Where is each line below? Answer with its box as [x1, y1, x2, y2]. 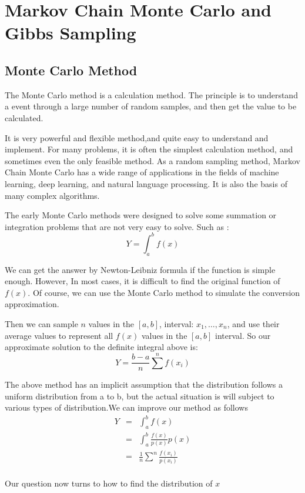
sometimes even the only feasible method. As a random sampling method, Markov [5, 154, 300, 166]
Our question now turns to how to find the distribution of [5, 477, 213, 489]
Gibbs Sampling [5, 21, 136, 45]
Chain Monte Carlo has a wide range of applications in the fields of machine [5, 166, 279, 178]
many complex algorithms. [5, 189, 100, 201]
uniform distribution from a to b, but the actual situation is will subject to [5, 389, 274, 402]
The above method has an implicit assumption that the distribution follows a [5, 378, 283, 391]
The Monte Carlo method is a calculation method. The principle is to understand [5, 88, 298, 101]
